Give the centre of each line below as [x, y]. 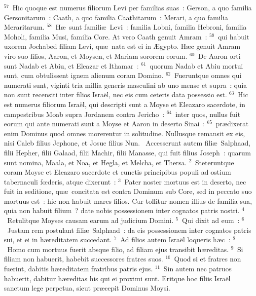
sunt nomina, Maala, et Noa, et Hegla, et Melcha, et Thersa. [95, 162]
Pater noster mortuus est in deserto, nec [185, 181]
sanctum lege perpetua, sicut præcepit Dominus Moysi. [87, 288]
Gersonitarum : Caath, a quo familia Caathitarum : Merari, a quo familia [116, 17]
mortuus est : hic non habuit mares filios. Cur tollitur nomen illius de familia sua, [128, 201]
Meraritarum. [24, 27]
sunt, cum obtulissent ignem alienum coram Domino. [84, 75]
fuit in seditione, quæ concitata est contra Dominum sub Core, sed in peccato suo [128, 191]
